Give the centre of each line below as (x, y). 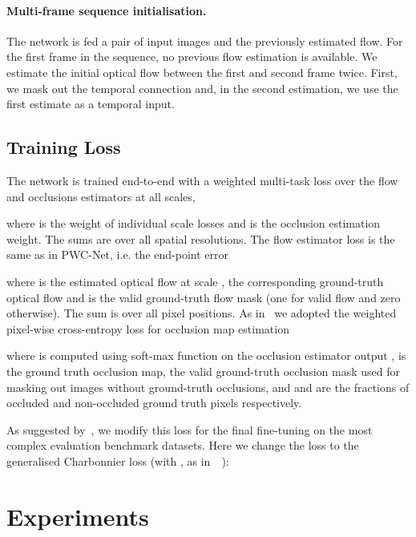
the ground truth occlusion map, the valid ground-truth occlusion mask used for (203, 371)
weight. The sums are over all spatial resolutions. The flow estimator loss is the (201, 238)
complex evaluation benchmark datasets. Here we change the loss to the (183, 445)
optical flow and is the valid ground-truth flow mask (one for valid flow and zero (204, 297)
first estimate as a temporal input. (91, 104)
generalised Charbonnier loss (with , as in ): (118, 460)
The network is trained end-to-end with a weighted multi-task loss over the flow (202, 180)
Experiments (78, 516)
